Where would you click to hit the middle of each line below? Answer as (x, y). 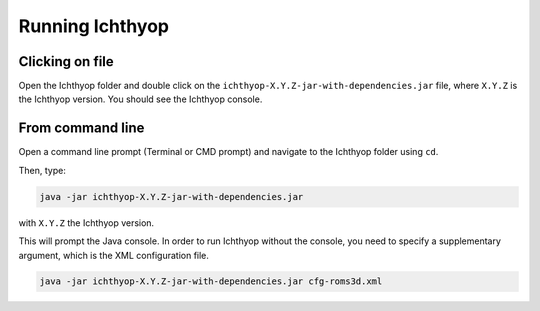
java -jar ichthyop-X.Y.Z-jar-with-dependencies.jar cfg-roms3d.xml (211, 281)
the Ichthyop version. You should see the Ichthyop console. (140, 99)
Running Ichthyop (94, 26)
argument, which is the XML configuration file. (114, 255)
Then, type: (42, 170)
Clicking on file (66, 61)
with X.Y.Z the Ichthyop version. (86, 222)
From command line (81, 128)
